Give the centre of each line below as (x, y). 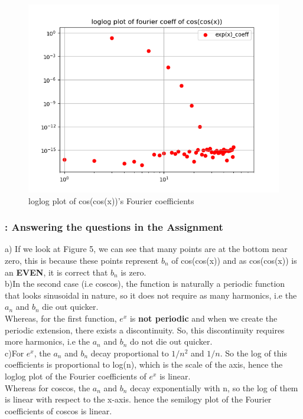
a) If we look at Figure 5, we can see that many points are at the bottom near (146, 249)
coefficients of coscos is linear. (58, 410)
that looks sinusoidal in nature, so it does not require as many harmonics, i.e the (151, 295)
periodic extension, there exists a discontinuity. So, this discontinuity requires (145, 330)
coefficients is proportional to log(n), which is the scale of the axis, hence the (144, 364)
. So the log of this (253, 353)
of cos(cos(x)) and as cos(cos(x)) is (234, 260)
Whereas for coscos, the (48, 387)
